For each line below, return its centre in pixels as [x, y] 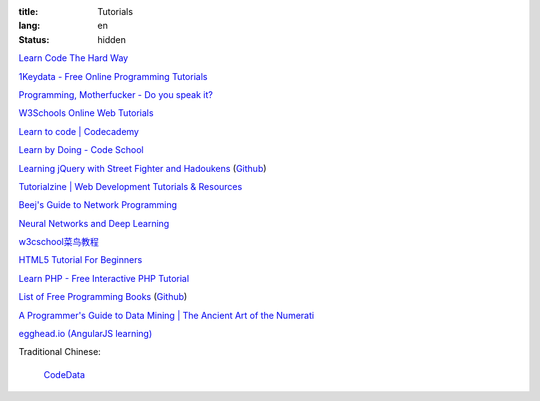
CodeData [64, 374]
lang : [29, 26]
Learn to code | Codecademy [79, 131]
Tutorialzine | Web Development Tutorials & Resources [130, 186]
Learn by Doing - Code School [81, 150]
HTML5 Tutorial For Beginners [80, 260]
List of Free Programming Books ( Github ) [103, 297]
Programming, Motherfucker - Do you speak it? [116, 94]
